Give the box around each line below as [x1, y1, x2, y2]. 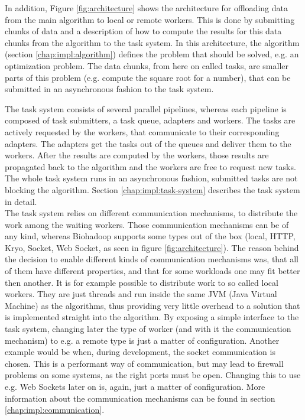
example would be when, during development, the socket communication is [5, 346, 275, 358]
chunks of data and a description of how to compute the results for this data [5, 25, 282, 37]
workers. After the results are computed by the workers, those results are [5, 149, 269, 161]
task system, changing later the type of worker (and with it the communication [5, 323, 291, 335]
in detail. [5, 195, 37, 207]
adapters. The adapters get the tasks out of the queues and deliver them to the [5, 137, 291, 149]
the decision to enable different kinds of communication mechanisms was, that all [5, 253, 298, 265]
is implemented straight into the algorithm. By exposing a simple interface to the [5, 311, 299, 323]
